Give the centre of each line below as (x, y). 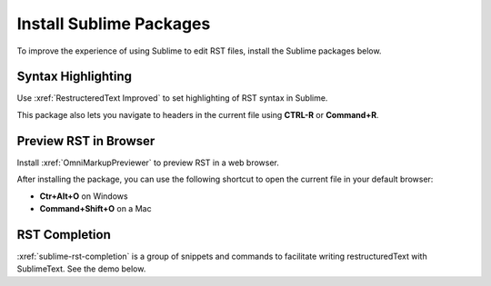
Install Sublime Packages (114, 24)
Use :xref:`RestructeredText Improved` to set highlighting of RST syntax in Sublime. (172, 98)
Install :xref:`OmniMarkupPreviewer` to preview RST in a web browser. (148, 163)
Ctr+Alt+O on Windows (84, 196)
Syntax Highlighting (74, 77)
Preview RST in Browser (86, 141)
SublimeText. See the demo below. (81, 269)
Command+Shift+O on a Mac (95, 208)
